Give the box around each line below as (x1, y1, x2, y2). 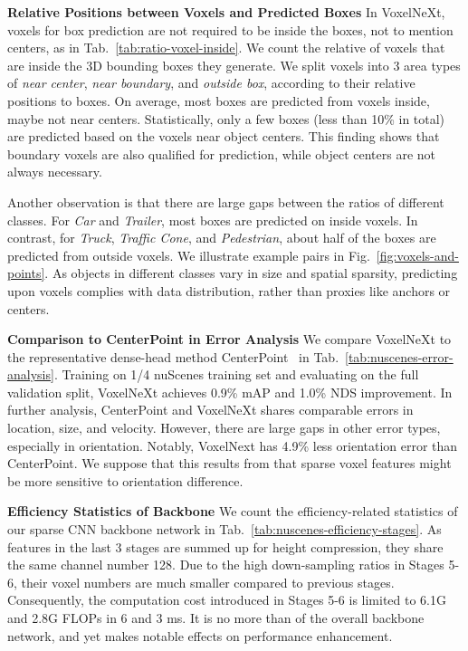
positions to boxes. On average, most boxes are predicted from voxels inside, (7, 91, 430, 110)
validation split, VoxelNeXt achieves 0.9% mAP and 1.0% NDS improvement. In (7, 382, 453, 401)
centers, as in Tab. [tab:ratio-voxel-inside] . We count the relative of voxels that (7, 38, 445, 57)
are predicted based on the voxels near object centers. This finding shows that (7, 127, 440, 146)
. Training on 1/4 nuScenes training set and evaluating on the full (53, 365, 419, 384)
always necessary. (7, 162, 102, 181)
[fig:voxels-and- (376, 245, 459, 264)
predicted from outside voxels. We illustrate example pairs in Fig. (7, 245, 370, 264)
